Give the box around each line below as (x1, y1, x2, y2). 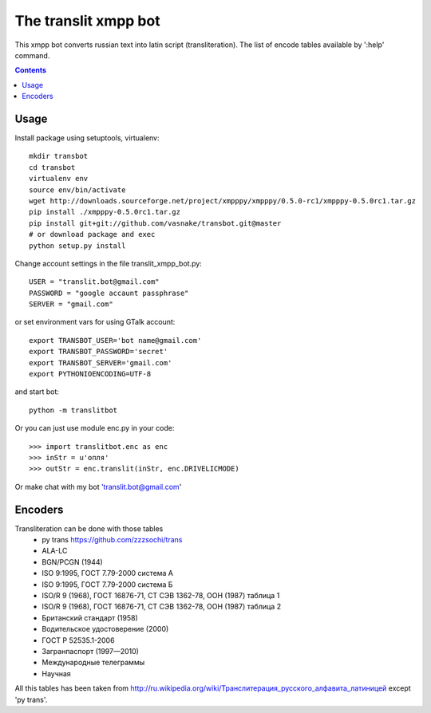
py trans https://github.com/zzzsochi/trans (42, 535, 183, 545)
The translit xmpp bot (14, 12, 160, 30)
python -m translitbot (29, 405, 118, 415)
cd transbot (29, 163, 76, 171)
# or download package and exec (29, 230, 156, 239)
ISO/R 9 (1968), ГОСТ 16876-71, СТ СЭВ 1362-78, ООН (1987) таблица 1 (42, 591, 280, 601)
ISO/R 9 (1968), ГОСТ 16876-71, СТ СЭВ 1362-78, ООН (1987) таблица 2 (42, 602, 282, 612)
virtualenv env (29, 174, 89, 183)
